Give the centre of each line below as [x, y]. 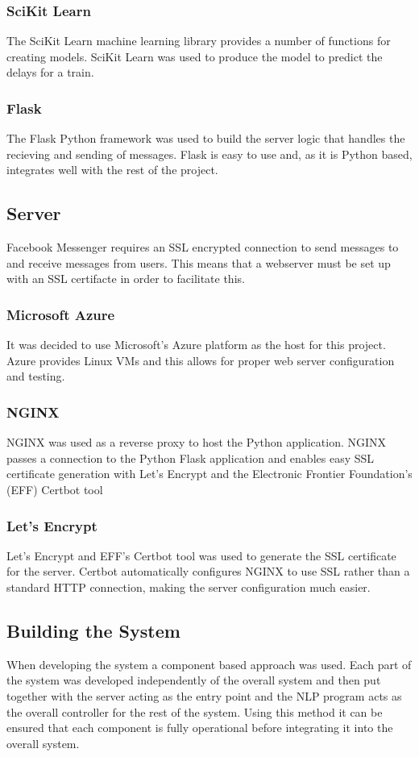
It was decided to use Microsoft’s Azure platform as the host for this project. [196, 345]
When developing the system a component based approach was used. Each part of [209, 664]
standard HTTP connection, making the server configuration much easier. [189, 586]
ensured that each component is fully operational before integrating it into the [200, 728]
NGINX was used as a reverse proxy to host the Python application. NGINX [197, 442]
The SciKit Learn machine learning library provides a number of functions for [199, 41]
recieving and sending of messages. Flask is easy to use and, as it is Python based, [209, 154]
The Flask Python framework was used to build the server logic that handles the [206, 138]
